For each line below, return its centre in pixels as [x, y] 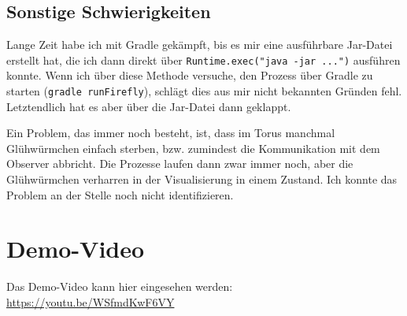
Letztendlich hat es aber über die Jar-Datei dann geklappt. [149, 106]
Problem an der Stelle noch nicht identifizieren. [120, 194]
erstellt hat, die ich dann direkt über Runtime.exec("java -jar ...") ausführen [203, 59]
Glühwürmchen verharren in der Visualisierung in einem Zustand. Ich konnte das [202, 179]
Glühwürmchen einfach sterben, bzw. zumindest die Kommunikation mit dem [193, 148]
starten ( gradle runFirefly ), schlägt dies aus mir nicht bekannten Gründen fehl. [204, 91]
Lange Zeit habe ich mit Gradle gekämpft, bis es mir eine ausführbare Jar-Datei [200, 45]
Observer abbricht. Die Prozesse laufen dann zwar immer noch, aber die [180, 164]
